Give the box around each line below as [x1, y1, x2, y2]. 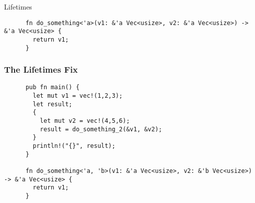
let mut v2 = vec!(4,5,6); [40, 117, 130, 125]
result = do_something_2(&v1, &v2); [40, 125, 162, 133]
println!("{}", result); [33, 142, 115, 150]
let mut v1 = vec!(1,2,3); [33, 92, 123, 100]
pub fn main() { [25, 84, 80, 91]
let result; [33, 100, 73, 108]
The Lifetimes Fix [4, 63, 78, 76]
